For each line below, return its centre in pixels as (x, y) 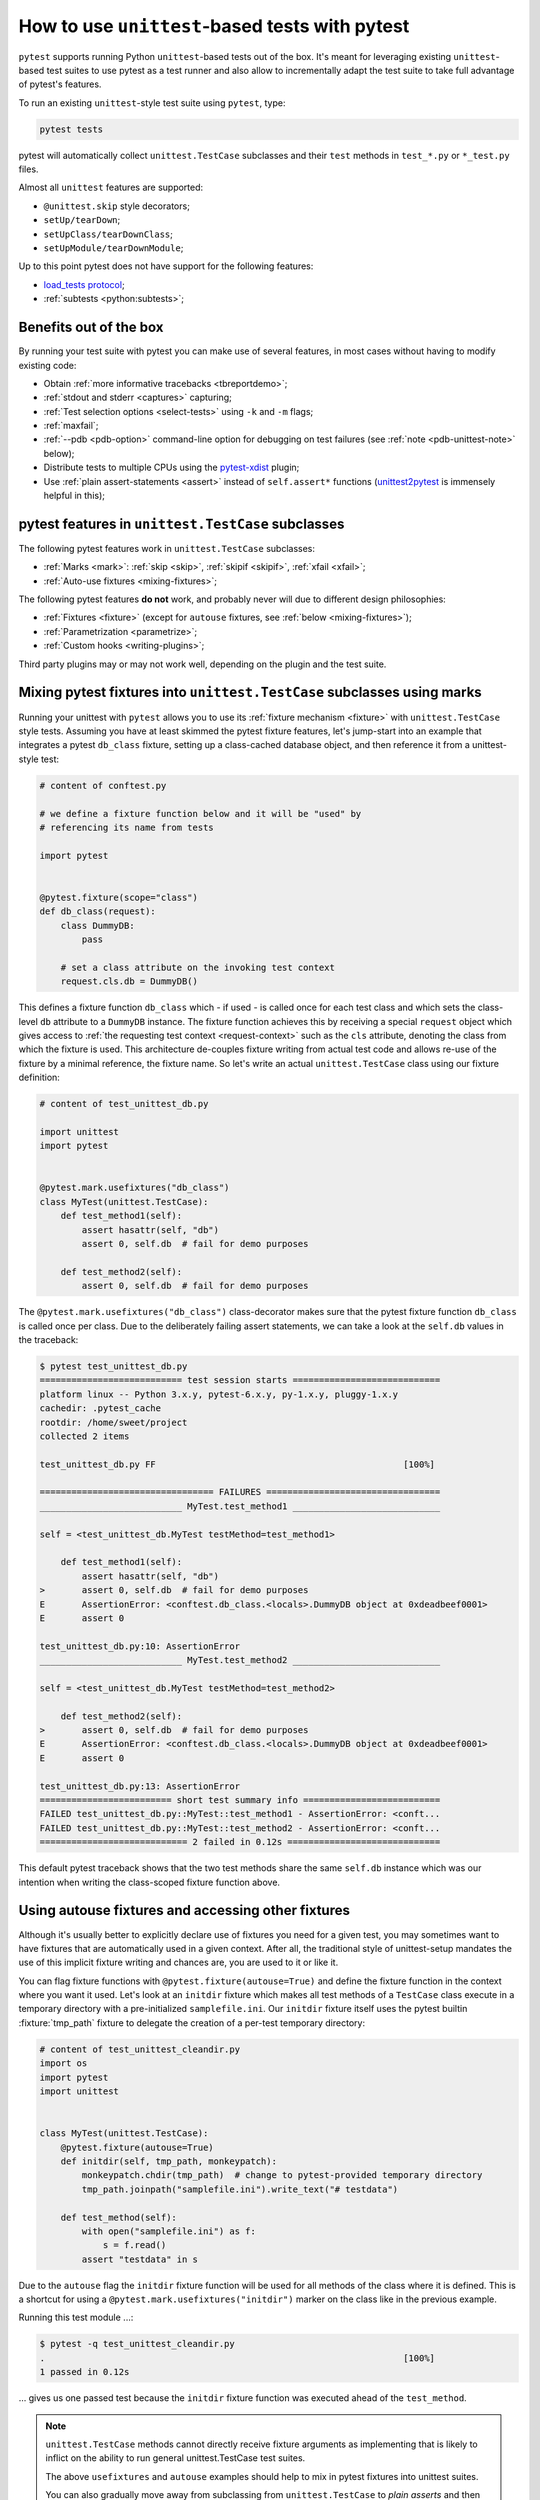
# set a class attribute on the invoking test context (197, 967)
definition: (39, 1077)
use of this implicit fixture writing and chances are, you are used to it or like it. (178, 1962)
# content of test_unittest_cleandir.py (139, 2049)
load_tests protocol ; (84, 284)
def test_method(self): (118, 2217)
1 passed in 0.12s (84, 2372)
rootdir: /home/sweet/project (113, 1422)
